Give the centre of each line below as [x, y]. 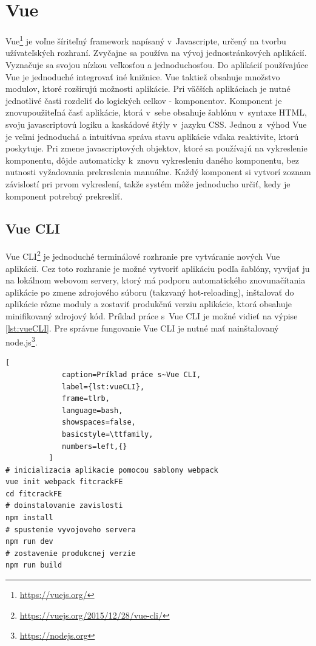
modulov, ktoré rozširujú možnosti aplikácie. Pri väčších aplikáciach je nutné [148, 89]
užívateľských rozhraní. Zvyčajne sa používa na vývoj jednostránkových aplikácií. [156, 53]
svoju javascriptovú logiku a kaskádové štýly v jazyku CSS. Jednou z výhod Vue [156, 124]
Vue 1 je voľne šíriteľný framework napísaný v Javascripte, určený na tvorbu [146, 40]
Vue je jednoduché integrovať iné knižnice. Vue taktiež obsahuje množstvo [143, 76]
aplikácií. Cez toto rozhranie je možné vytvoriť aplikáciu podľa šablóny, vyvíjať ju [158, 268]
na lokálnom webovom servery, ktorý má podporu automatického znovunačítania [156, 280]
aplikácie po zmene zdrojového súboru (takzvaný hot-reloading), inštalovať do [150, 292]
